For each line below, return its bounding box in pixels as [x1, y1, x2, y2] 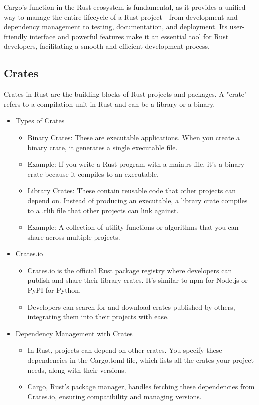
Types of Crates [15, 115, 65, 126]
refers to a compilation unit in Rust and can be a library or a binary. [4, 98, 215, 109]
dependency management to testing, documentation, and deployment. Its [4, 21, 227, 32]
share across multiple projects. [27, 231, 120, 242]
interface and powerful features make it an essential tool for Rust [29, 31, 229, 41]
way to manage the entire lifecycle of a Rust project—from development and [4, 11, 238, 22]
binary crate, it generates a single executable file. [27, 142, 178, 152]
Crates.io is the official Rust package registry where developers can [27, 265, 232, 275]
